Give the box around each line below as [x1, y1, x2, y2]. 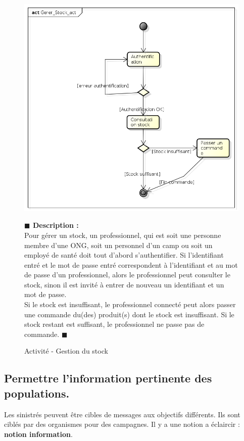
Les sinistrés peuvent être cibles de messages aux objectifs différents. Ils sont [4, 409, 240, 419]
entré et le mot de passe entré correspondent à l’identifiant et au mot [24, 259, 238, 270]
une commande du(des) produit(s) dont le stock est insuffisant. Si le [24, 309, 234, 319]
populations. [4, 385, 70, 401]
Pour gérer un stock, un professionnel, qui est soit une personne [24, 229, 221, 240]
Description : [32, 220, 79, 230]
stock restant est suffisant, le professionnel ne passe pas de [24, 319, 205, 329]
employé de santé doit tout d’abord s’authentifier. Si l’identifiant [24, 250, 224, 260]
